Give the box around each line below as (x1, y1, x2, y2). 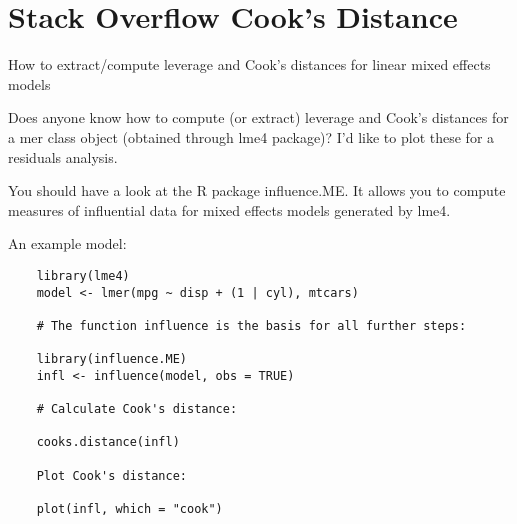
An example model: (8, 233, 127, 254)
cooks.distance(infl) (36, 435, 180, 450)
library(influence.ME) (36, 352, 187, 367)
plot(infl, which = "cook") (36, 502, 223, 517)
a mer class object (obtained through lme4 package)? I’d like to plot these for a (8, 126, 495, 147)
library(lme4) (36, 268, 130, 283)
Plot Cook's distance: (36, 468, 187, 483)
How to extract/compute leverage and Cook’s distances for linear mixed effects (8, 54, 491, 75)
